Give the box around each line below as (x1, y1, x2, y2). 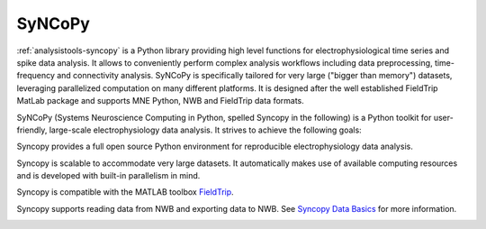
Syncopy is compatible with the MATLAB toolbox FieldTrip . (16, 187, 234, 197)
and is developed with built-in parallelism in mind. (16, 170, 201, 181)
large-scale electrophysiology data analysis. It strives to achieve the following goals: (49, 124, 362, 135)
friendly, (16, 124, 48, 135)
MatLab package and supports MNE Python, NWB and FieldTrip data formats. (16, 96, 305, 106)
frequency (16, 70, 56, 81)
